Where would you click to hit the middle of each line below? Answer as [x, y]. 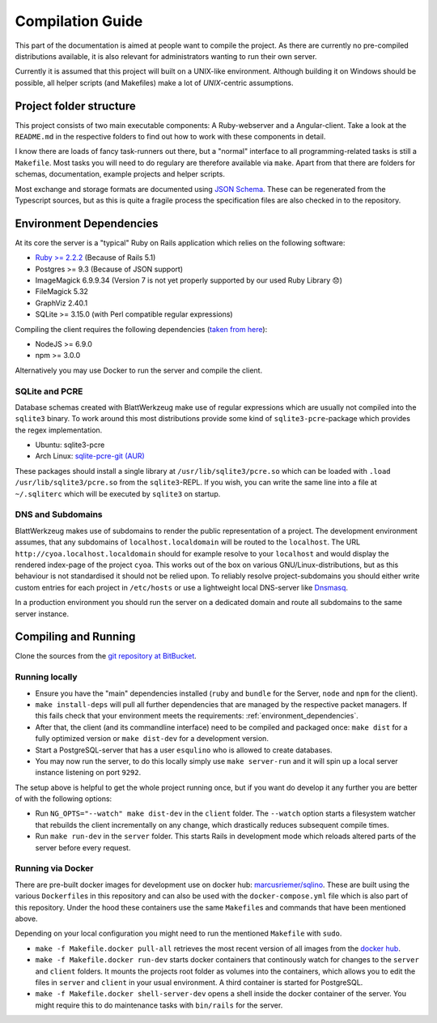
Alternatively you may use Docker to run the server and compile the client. [139, 370]
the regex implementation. [59, 430]
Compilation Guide [79, 21]
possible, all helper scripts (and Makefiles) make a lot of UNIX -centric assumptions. [154, 83]
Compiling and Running [75, 637]
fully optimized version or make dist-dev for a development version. [152, 739]
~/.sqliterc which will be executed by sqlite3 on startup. [118, 493]
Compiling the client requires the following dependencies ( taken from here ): [141, 329]
